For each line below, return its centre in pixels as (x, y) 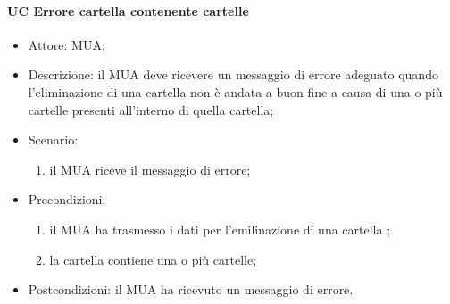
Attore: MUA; (67, 44)
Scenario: (53, 140)
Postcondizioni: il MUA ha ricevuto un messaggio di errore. (191, 289)
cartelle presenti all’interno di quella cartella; (151, 109)
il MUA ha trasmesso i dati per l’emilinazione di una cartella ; (220, 229)
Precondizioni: (67, 199)
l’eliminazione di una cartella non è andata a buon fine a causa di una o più (235, 91)
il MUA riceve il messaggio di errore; (150, 169)
